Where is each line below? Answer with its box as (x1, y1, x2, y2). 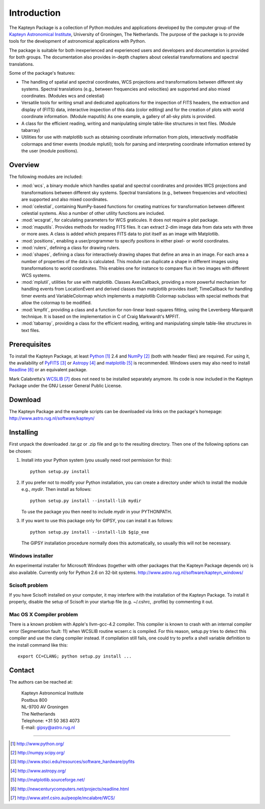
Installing (9, 428, 39, 437)
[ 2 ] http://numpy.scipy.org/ (10, 750, 65, 756)
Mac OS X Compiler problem (9, 611, 78, 618)
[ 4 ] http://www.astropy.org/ (10, 768, 66, 774)
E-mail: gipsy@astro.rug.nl (21, 724, 76, 730)
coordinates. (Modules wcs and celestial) (21, 93, 105, 99)
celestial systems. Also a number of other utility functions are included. (21, 210, 165, 216)
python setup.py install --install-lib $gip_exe (30, 529, 149, 535)
